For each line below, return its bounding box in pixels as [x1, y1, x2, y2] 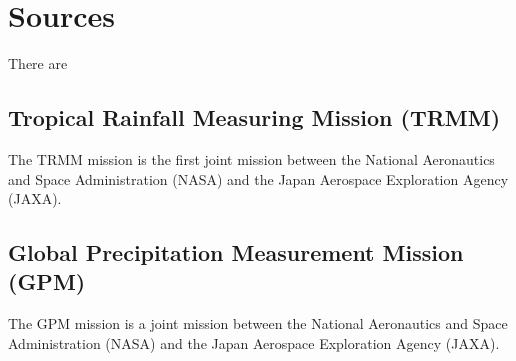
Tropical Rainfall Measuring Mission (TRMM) [8, 102, 501, 133]
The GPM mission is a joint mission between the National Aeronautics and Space [8, 313, 508, 334]
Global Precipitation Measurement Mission [8, 237, 464, 268]
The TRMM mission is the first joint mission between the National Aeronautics [8, 148, 495, 169]
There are [8, 53, 68, 74]
